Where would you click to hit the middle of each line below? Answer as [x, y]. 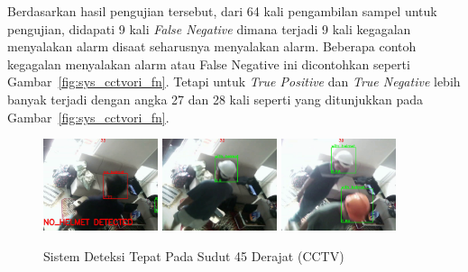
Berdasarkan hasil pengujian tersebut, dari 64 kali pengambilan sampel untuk [222, 11]
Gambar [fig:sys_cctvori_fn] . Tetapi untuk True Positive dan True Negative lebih [234, 82]
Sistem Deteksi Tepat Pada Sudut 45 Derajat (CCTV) [194, 255]
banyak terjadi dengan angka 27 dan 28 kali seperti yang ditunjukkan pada [216, 99]
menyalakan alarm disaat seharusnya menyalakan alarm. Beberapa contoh [212, 46]
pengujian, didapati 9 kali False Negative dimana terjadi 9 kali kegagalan [209, 28]
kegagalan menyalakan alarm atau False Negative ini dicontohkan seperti [209, 63]
